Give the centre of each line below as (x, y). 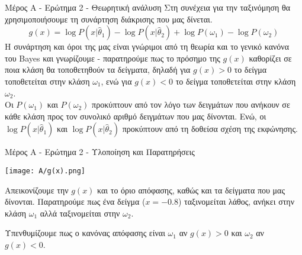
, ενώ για (116, 81)
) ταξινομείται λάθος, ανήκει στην (236, 201)
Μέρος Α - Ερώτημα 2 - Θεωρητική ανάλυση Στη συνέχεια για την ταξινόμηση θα (148, 7)
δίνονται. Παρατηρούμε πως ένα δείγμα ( (75, 201)
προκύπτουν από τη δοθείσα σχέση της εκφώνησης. (210, 129)
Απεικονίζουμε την (37, 190)
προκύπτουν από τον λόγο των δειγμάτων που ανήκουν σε (191, 104)
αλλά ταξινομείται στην (80, 213)
